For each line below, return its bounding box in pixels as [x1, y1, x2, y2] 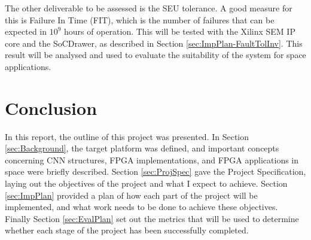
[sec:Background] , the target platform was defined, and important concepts [5, 142, 279, 154]
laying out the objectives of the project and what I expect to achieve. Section [5, 177, 288, 190]
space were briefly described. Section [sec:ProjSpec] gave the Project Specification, [5, 165, 306, 178]
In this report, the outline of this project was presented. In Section [5, 130, 249, 142]
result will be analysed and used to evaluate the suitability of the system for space [5, 48, 306, 61]
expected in [5, 25, 47, 38]
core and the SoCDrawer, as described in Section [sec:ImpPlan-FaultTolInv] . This [5, 37, 303, 49]
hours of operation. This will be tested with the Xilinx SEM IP [64, 25, 295, 38]
